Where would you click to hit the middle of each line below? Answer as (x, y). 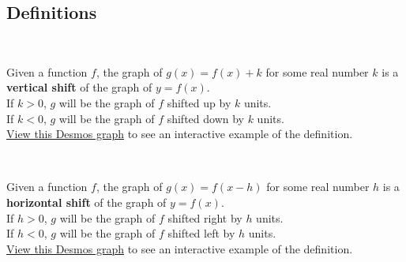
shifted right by (205, 217)
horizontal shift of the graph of (86, 202)
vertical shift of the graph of (79, 87)
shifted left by (201, 233)
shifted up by (199, 102)
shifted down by (205, 118)
